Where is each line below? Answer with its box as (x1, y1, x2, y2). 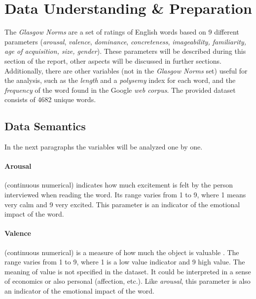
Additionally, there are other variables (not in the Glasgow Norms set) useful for (4, 65, 248, 75)
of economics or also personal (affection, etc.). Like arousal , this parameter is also (4, 276, 251, 286)
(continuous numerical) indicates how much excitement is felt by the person (4, 180, 233, 190)
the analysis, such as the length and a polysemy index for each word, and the (4, 75, 236, 85)
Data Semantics (4, 118, 86, 134)
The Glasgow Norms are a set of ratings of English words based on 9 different (4, 27, 239, 37)
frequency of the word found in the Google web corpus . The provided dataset (4, 84, 236, 95)
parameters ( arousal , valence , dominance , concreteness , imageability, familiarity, (4, 36, 246, 46)
